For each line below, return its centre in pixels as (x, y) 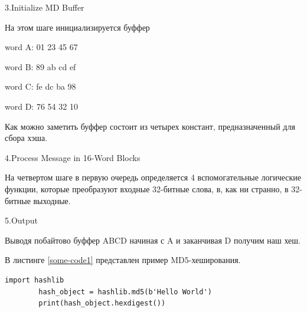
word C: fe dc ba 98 (40, 86)
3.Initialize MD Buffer (45, 7)
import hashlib (35, 280)
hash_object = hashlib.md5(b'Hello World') (125, 292)
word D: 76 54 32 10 (41, 106)
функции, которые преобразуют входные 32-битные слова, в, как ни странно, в (147, 188)
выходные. (52, 200)
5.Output (22, 220)
